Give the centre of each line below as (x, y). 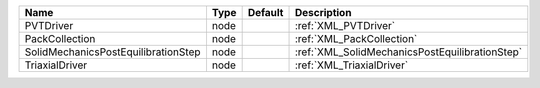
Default (265, 12)
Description (323, 12)
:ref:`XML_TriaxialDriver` (351, 65)
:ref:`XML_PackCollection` (356, 38)
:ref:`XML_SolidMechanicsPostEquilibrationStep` (408, 52)
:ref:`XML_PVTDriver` (344, 25)
